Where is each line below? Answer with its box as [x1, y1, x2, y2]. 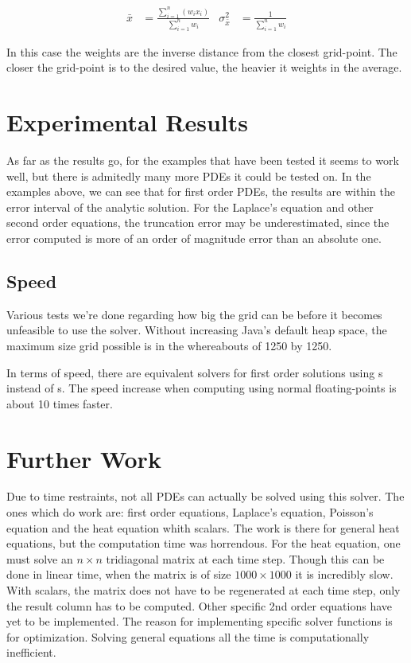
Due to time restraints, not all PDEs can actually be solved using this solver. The [6, 488, 405, 505]
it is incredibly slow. [295, 566, 394, 583]
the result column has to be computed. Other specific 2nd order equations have [6, 597, 393, 614]
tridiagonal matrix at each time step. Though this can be [106, 550, 385, 567]
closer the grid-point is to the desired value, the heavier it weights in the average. [6, 59, 402, 76]
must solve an [6, 550, 73, 567]
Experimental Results [6, 106, 248, 138]
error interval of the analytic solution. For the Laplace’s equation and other [6, 198, 374, 215]
